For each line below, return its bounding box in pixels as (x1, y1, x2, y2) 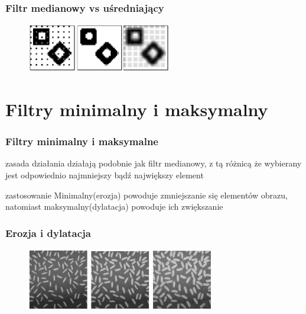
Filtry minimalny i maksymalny (5, 97, 268, 121)
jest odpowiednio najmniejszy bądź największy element (5, 169, 204, 181)
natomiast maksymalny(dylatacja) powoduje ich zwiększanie (5, 200, 223, 213)
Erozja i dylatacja (5, 225, 91, 240)
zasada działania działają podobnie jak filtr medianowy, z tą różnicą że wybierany (5, 157, 302, 169)
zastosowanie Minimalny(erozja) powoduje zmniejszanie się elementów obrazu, (5, 188, 288, 201)
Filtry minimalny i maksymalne (5, 134, 158, 149)
